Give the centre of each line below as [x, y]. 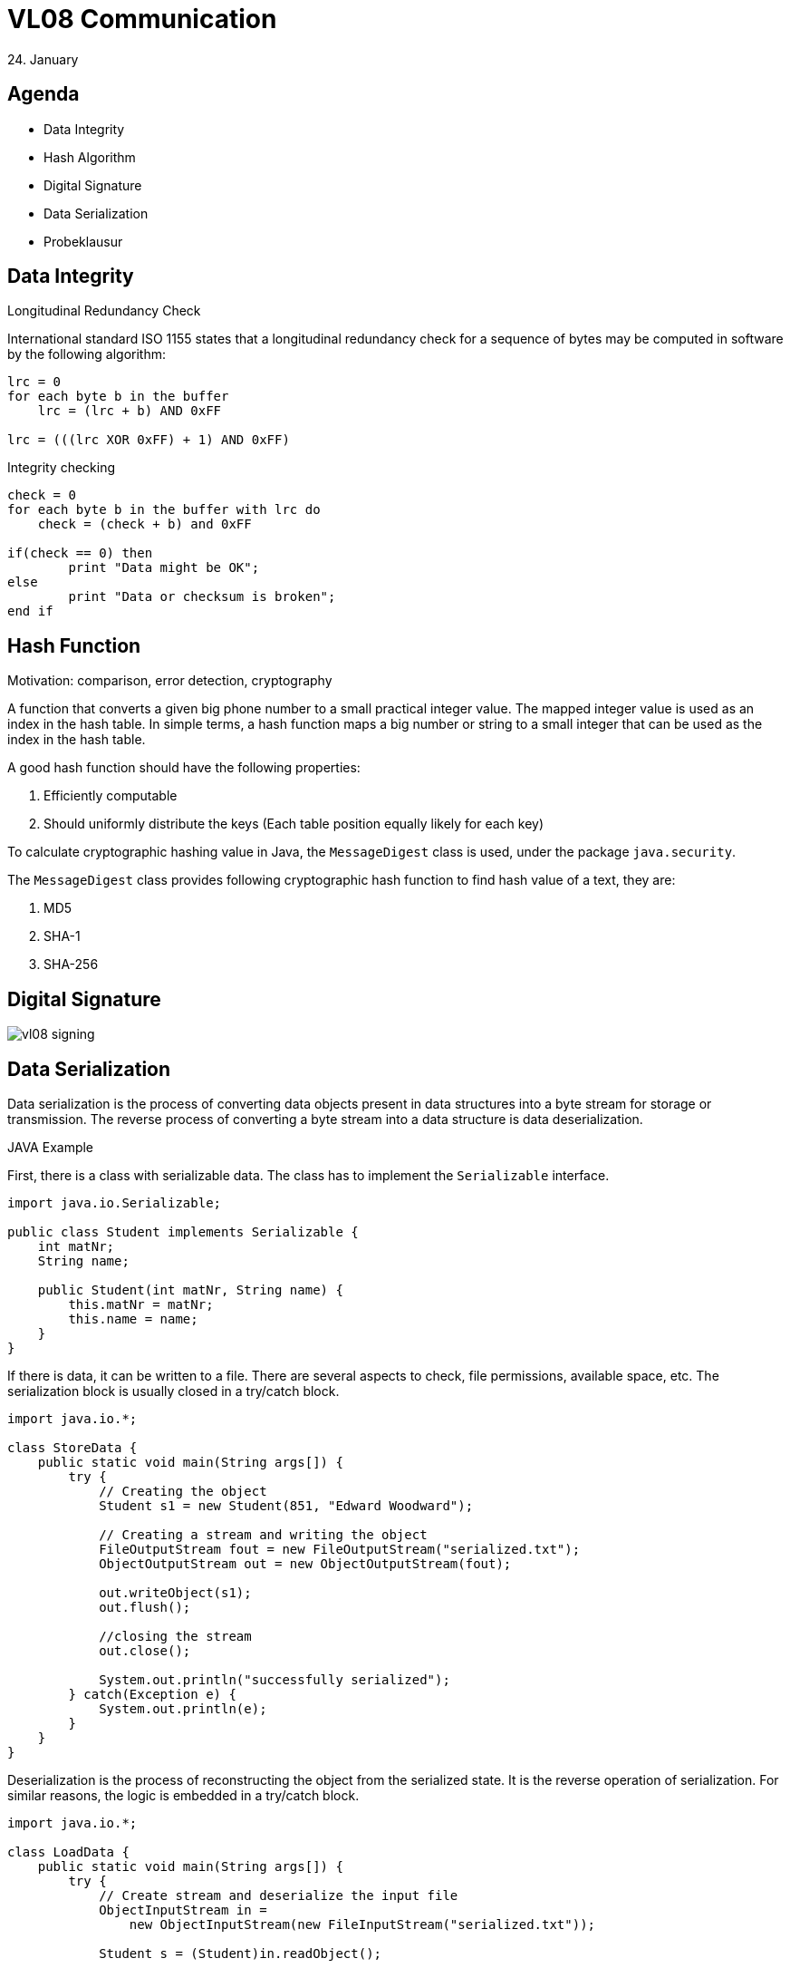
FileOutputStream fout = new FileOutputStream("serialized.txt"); [340, 1549]
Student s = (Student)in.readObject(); [241, 1953]
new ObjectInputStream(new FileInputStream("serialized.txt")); [362, 1924]
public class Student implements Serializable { [183, 1231]
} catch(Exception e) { [152, 1694]
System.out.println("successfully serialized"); [275, 1679]
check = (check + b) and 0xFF [145, 524]
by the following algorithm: [87, 354]
